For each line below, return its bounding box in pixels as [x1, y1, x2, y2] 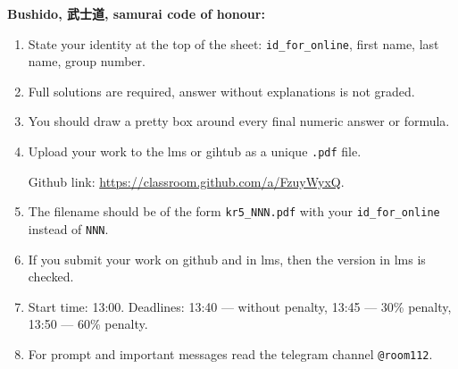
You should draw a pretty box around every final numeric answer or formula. [28, 112, 450, 130]
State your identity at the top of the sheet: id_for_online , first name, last [28, 34, 439, 53]
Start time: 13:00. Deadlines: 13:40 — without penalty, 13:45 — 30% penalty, [28, 297, 452, 315]
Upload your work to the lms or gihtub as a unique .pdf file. [28, 142, 362, 161]
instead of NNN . [28, 219, 109, 238]
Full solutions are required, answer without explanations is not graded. [28, 81, 415, 100]
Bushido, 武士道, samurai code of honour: [7, 4, 265, 22]
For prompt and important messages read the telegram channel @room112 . [28, 344, 433, 363]
